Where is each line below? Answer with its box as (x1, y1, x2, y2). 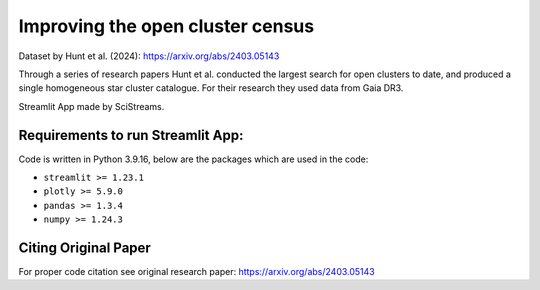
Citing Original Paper (18, 240, 152, 256)
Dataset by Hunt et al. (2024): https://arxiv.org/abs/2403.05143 (18, 50, 280, 62)
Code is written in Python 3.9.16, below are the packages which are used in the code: (18, 153, 369, 165)
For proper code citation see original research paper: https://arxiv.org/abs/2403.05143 (18, 266, 375, 278)
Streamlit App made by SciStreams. (18, 100, 165, 112)
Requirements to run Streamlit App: (18, 126, 244, 144)
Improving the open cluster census (18, 15, 315, 37)
